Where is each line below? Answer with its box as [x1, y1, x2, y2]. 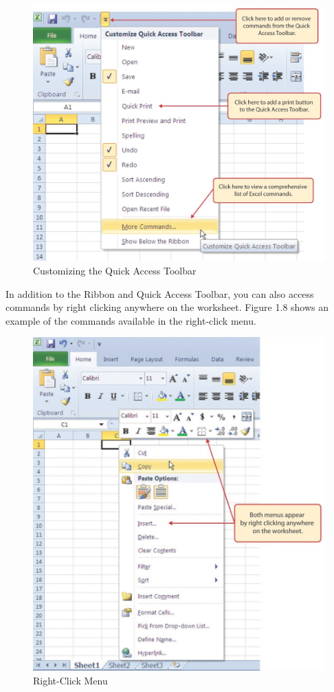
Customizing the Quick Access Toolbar [33, 263, 197, 277]
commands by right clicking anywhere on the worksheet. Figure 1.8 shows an [5, 300, 329, 314]
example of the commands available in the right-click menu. [5, 313, 256, 327]
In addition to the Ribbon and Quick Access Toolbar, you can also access [5, 286, 314, 301]
